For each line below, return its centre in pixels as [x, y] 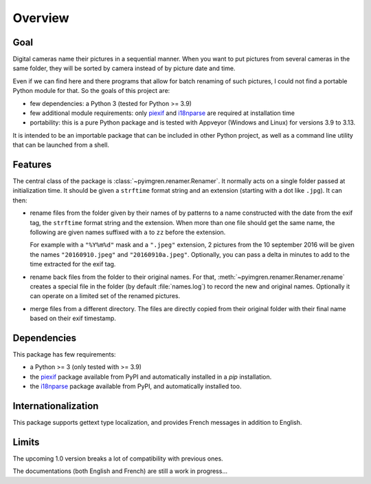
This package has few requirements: [64, 355]
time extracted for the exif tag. [73, 264]
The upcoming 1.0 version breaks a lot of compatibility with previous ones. [118, 459]
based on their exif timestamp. [73, 318]
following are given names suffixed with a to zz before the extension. [128, 232]
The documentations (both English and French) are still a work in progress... [120, 471]
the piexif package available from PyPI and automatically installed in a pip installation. [151, 377]
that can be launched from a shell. [61, 145]
